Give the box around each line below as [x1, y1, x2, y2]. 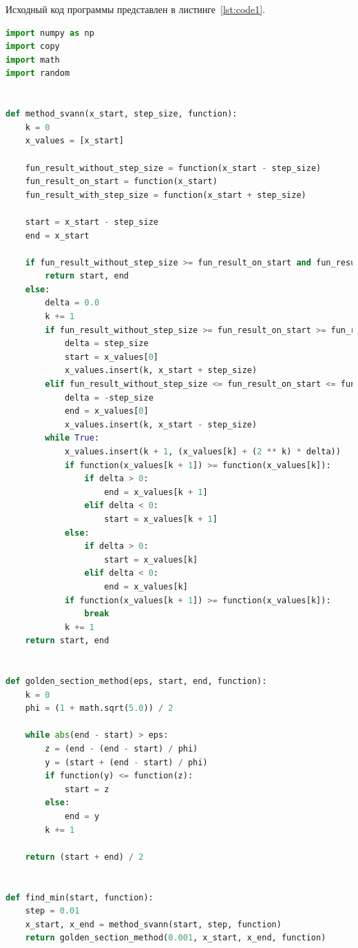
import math [6, 54, 60, 65]
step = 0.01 [25, 906, 80, 916]
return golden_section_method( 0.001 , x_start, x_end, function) [25, 933, 326, 943]
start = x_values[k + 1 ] [104, 514, 218, 524]
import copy [6, 41, 60, 52]
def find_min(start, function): [6, 892, 154, 902]
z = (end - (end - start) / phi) [45, 744, 198, 754]
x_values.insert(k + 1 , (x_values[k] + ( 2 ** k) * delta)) [64, 447, 341, 456]
